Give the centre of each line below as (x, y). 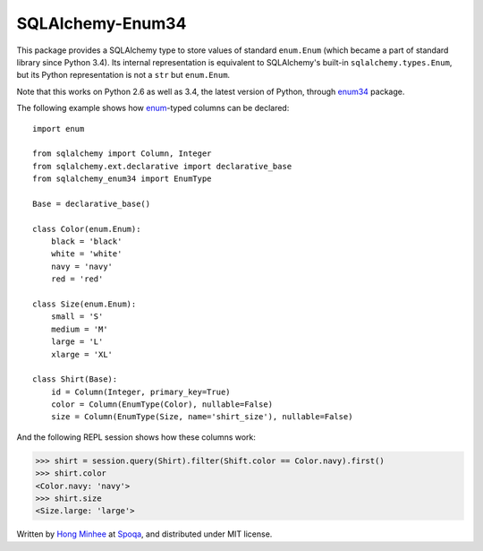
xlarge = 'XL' (82, 354)
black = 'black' (86, 241)
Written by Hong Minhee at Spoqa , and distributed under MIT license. (144, 534)
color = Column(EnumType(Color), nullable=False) (161, 405)
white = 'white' (86, 254)
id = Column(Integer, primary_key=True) (141, 392)
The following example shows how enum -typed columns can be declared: (153, 108)
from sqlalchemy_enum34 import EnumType (122, 179)
